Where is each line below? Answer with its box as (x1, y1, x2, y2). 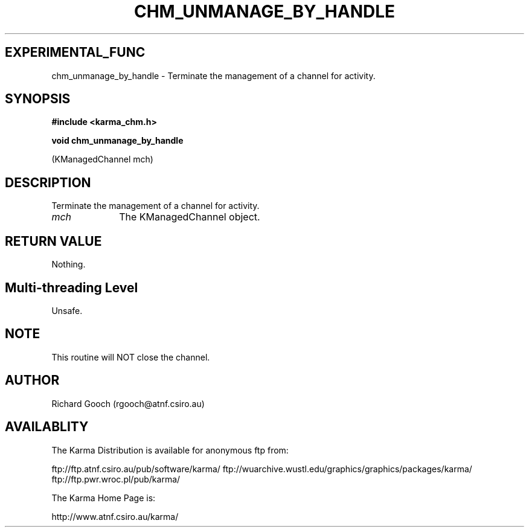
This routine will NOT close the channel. (51, 351, 210, 362)
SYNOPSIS (5, 91, 71, 107)
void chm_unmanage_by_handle (51, 135, 184, 146)
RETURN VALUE (5, 233, 102, 249)
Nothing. (51, 259, 86, 270)
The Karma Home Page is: (51, 492, 156, 503)
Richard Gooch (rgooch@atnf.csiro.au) (51, 398, 205, 409)
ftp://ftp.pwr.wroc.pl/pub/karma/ (51, 473, 181, 484)
